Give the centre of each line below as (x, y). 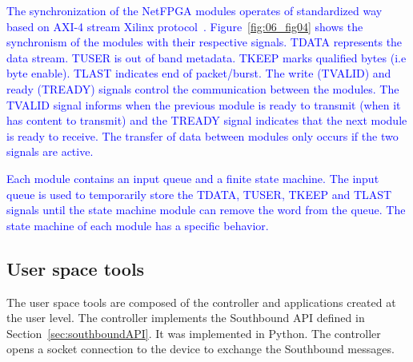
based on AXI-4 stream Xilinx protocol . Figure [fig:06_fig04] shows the (185, 26)
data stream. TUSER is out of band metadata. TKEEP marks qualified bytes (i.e (206, 57)
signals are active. (50, 151)
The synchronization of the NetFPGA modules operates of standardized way (194, 10)
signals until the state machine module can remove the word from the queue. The (206, 210)
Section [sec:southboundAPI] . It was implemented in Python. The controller (194, 333)
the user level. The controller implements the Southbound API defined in (186, 318)
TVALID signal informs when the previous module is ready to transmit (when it (204, 104)
